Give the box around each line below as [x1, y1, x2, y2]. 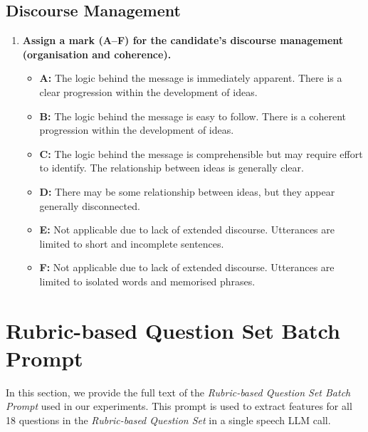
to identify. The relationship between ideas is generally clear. [39, 160, 304, 175]
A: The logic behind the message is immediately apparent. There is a [39, 70, 342, 85]
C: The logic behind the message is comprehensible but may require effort [39, 146, 363, 161]
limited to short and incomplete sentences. [39, 236, 224, 251]
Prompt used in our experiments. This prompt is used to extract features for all [6, 399, 352, 413]
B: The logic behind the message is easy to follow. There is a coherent [39, 108, 347, 123]
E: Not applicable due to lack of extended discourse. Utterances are [39, 222, 335, 237]
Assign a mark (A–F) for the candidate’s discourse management [22, 33, 344, 48]
